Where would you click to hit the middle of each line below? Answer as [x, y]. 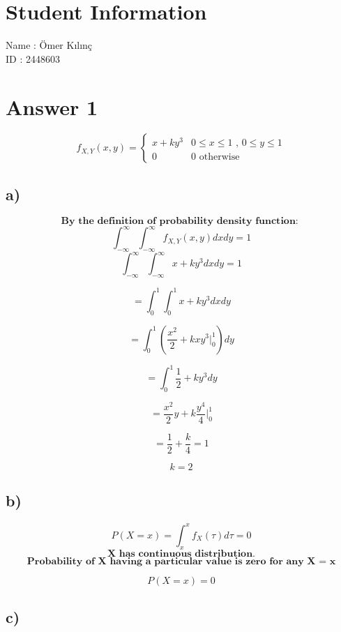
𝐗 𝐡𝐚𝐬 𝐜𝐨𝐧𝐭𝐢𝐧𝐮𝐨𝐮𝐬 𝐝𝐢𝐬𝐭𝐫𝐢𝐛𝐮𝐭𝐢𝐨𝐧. [181, 554]
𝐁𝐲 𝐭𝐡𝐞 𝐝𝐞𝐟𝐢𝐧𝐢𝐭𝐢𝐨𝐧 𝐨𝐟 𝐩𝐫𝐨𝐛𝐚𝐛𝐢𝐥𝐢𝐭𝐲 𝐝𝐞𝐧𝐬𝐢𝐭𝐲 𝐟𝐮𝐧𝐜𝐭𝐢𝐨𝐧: [180, 221]
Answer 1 [52, 106]
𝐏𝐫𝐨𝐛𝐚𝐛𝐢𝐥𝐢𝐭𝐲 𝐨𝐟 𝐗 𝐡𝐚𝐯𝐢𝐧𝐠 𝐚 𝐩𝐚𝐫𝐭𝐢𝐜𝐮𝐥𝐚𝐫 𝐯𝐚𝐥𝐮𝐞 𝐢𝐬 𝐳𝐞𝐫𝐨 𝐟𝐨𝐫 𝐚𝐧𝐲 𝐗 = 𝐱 [181, 561]
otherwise [219, 157]
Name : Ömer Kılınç [49, 45]
